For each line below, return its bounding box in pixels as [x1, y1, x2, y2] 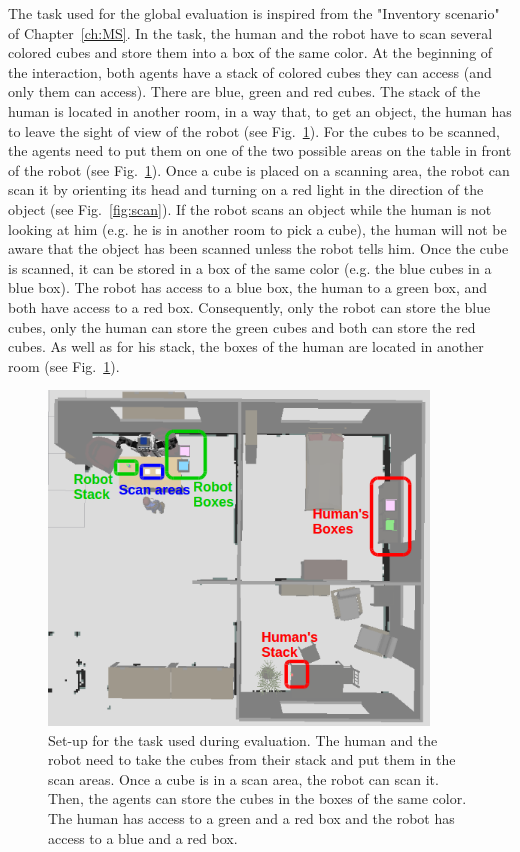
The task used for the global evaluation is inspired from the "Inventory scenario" [8, 3, 500, 23]
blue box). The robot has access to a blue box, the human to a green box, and [8, 277, 488, 298]
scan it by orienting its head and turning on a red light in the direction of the [8, 179, 484, 200]
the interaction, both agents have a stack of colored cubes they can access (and [8, 61, 492, 82]
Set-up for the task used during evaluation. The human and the [48, 729, 438, 750]
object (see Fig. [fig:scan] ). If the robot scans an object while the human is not [8, 198, 492, 219]
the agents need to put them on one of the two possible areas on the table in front [8, 140, 512, 161]
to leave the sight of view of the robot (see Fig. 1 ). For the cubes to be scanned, [8, 120, 500, 141]
